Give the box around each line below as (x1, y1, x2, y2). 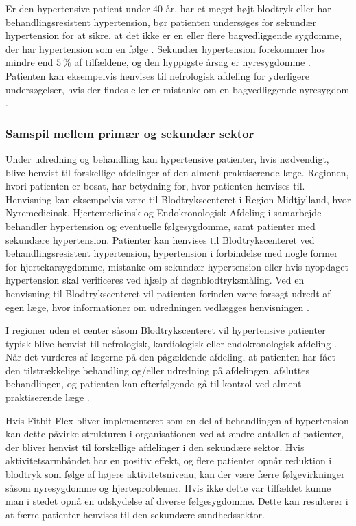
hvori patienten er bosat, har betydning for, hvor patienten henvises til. (5, 179, 305, 193)
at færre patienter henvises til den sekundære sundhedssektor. (5, 507, 265, 521)
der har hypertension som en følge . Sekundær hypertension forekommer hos (5, 41, 326, 56)
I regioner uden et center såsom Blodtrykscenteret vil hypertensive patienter (5, 323, 326, 337)
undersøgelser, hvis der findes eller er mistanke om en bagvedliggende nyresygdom (5, 82, 350, 96)
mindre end (5, 55, 54, 69)
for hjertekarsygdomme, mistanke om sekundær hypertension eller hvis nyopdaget (5, 259, 348, 273)
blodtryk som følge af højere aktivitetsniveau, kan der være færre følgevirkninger (5, 467, 345, 481)
